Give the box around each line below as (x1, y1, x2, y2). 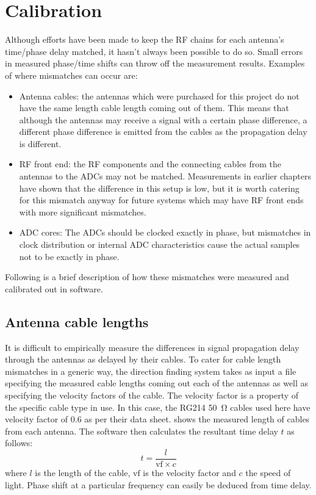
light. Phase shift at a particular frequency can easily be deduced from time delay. (5, 478, 312, 491)
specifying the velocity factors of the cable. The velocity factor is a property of (5, 388, 299, 401)
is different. (19, 137, 62, 150)
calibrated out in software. (5, 282, 103, 295)
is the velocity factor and (143, 466, 236, 479)
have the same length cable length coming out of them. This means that (19, 101, 289, 114)
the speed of (245, 466, 291, 479)
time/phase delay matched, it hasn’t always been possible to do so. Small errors (5, 45, 303, 57)
